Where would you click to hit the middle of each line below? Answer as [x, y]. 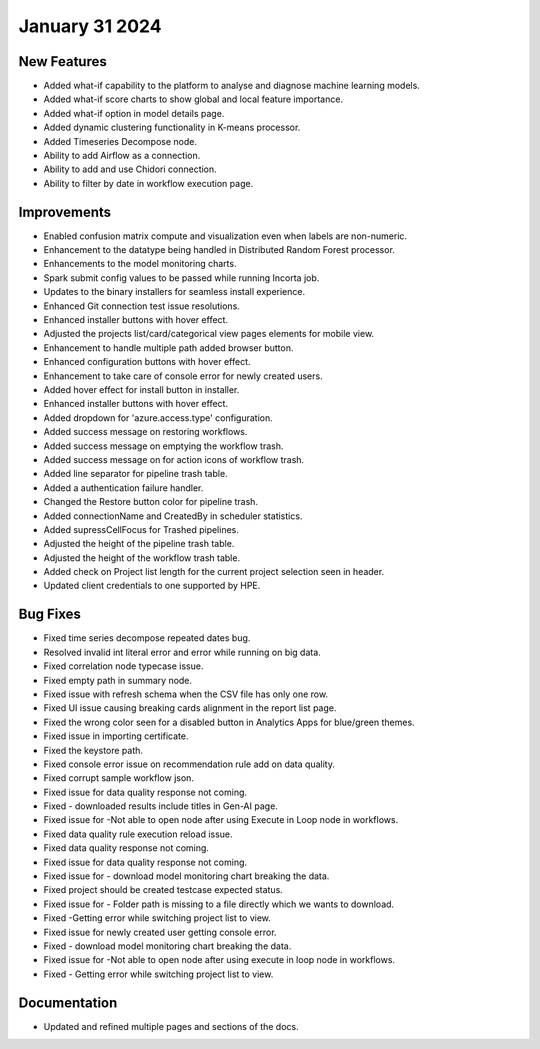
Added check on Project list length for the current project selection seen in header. [214, 572]
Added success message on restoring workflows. [145, 432]
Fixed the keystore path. [93, 750]
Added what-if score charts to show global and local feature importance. [193, 99]
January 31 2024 [90, 26]
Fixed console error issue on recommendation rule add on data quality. [189, 764]
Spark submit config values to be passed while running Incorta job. [181, 277]
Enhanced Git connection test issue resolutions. [141, 306]
